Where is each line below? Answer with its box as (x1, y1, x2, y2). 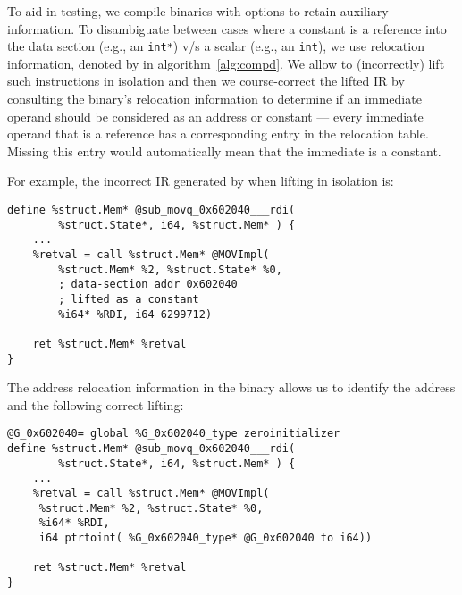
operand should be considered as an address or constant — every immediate (7, 106, 424, 125)
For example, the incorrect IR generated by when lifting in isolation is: (7, 172, 394, 190)
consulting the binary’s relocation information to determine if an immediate (7, 89, 422, 108)
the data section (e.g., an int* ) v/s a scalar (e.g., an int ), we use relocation (7, 37, 424, 55)
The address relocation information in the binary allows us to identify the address (7, 378, 456, 397)
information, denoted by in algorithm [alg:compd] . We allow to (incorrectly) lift (7, 54, 445, 72)
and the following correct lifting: (7, 395, 184, 414)
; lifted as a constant (58, 292, 199, 306)
